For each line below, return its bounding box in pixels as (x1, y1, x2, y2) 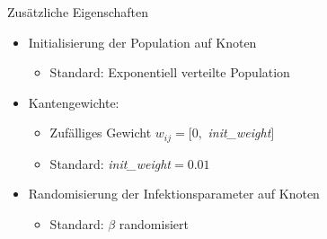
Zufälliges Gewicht (49, 123, 152, 142)
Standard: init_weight (49, 154, 172, 173)
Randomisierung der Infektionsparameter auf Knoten (28, 184, 320, 203)
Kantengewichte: (28, 93, 119, 111)
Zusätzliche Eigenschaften (7, 3, 149, 21)
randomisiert (119, 215, 189, 234)
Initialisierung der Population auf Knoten (28, 32, 257, 51)
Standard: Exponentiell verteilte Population (49, 63, 290, 82)
